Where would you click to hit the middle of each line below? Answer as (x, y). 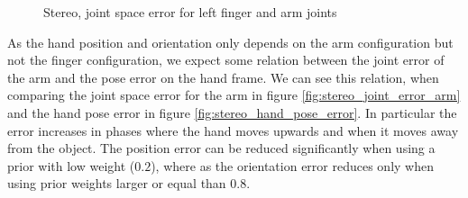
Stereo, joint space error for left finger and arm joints (190, 12)
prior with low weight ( (71, 165)
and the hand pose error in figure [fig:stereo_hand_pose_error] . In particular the (232, 112)
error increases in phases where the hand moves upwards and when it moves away (233, 130)
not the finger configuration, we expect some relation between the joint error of (226, 60)
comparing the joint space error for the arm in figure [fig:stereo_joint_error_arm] (234, 95)
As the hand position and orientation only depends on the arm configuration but (230, 42)
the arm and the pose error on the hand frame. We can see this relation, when (223, 77)
